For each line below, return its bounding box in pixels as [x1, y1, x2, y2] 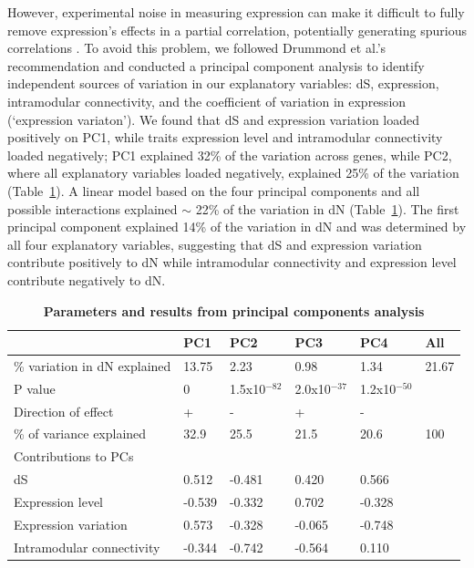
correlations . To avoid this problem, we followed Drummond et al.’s [7, 38, 386, 57]
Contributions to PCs [14, 447, 134, 466]
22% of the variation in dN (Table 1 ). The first [195, 199, 459, 218]
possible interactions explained [7, 199, 178, 218]
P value [14, 378, 56, 398]
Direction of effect [14, 401, 114, 420]
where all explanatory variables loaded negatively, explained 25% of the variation [7, 163, 459, 182]
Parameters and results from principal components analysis [43, 301, 425, 320]
